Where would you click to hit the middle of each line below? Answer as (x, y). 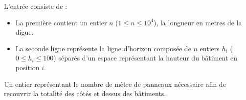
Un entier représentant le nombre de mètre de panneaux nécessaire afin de (115, 84)
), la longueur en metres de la (198, 22)
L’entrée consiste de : (36, 6)
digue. (24, 32)
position (27, 67)
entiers (210, 48)
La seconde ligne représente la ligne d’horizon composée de (103, 48)
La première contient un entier (61, 22)
